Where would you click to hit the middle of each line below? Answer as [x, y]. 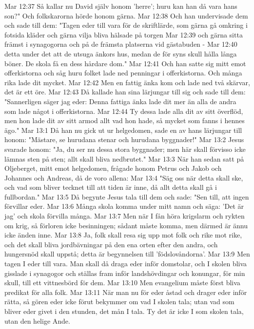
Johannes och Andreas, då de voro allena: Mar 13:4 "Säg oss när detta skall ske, [124, 177]
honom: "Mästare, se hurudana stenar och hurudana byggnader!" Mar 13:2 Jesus [124, 139]
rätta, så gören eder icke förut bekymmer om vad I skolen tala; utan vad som [119, 302]
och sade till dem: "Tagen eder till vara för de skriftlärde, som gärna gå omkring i [126, 25]
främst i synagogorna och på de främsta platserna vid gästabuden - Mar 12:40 [121, 44]
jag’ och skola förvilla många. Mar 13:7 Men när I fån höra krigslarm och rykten [125, 216]
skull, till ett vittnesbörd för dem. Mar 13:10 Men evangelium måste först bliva [122, 283]
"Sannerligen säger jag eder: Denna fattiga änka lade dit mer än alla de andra [120, 101]
